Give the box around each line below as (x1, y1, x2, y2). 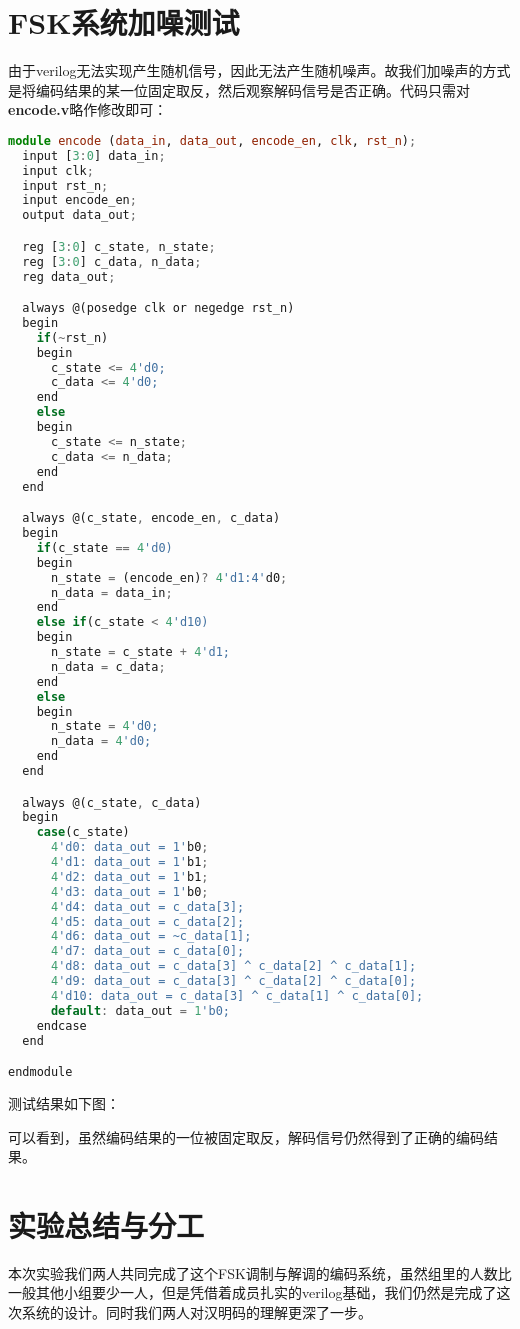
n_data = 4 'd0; (50, 734, 152, 749)
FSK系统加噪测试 (8, 2, 240, 43)
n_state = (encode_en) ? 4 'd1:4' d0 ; (50, 570, 288, 585)
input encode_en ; (22, 193, 137, 208)
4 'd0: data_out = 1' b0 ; (50, 840, 209, 855)
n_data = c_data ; (50, 659, 166, 674)
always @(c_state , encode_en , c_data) (22, 511, 281, 526)
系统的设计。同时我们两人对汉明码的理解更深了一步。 (21, 1302, 372, 1323)
